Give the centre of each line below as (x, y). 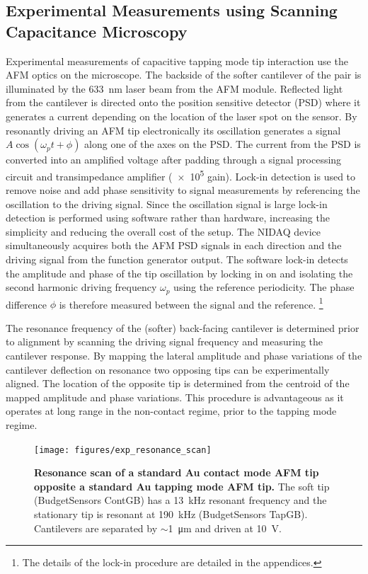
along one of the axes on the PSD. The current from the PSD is (223, 144)
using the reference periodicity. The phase (264, 287)
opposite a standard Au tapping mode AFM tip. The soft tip (182, 486)
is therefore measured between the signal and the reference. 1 (191, 303)
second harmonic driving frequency (81, 287)
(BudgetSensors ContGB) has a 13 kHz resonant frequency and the (180, 500)
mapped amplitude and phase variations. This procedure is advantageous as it (175, 397)
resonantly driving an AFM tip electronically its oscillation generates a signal (173, 130)
